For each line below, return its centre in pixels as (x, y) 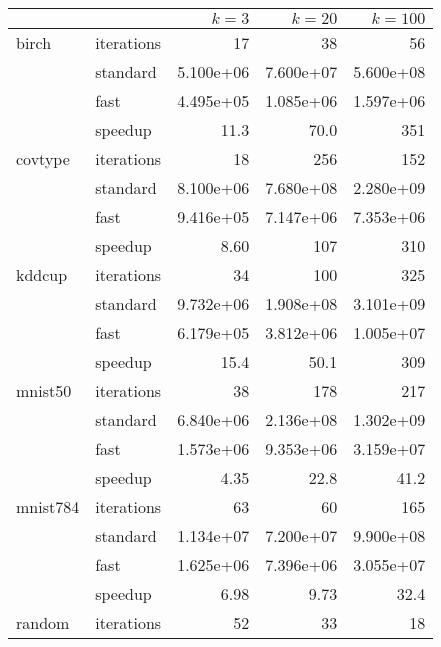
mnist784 (48, 506)
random (43, 622)
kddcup (42, 274)
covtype (43, 158)
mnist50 (44, 390)
